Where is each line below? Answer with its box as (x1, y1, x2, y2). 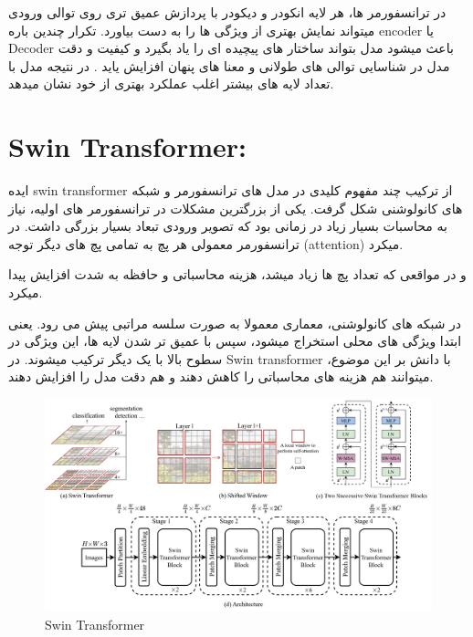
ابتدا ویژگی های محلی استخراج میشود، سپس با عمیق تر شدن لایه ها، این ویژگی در (8, 331, 462, 350)
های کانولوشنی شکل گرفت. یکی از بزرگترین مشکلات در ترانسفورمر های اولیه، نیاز (8, 198, 463, 217)
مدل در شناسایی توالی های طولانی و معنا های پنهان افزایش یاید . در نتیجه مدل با (8, 56, 450, 75)
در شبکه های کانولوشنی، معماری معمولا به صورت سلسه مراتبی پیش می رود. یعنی (8, 313, 462, 332)
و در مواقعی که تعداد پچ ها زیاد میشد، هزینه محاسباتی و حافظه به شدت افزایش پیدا (8, 265, 467, 284)
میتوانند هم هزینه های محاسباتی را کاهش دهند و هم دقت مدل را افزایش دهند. (8, 367, 434, 386)
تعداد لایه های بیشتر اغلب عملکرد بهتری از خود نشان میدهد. (8, 74, 334, 93)
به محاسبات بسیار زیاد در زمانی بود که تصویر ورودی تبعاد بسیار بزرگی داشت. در (8, 216, 447, 235)
